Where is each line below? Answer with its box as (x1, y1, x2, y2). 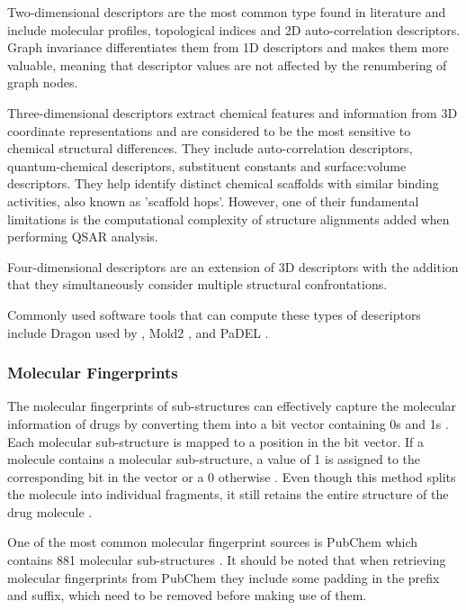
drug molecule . (7, 502, 93, 521)
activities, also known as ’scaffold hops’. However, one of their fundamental (7, 191, 419, 210)
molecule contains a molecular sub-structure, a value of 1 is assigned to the (7, 450, 421, 469)
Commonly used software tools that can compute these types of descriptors (7, 305, 421, 323)
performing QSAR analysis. (7, 227, 158, 246)
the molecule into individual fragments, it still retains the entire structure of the (7, 485, 449, 504)
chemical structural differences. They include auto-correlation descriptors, (7, 139, 413, 158)
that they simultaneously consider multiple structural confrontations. (7, 275, 388, 294)
